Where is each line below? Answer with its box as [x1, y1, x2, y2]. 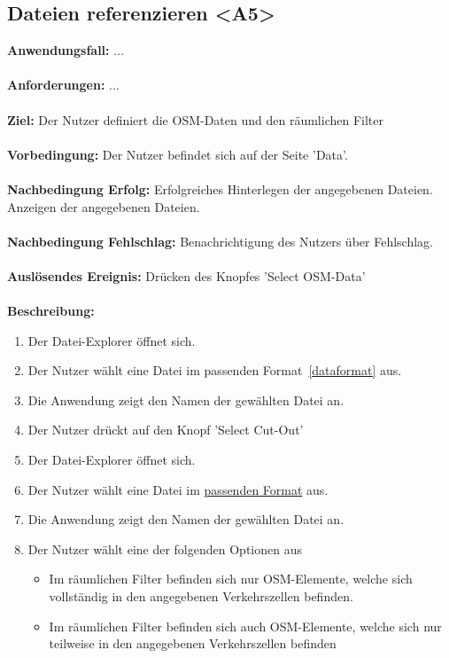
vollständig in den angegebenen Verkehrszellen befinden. [49, 587, 353, 606]
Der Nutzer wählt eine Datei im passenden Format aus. [27, 480, 329, 498]
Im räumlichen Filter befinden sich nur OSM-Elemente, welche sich [49, 569, 413, 588]
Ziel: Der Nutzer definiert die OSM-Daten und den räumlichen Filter [7, 110, 383, 129]
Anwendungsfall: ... [7, 41, 124, 59]
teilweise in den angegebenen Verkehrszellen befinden [49, 634, 337, 653]
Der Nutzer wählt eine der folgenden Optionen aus [27, 539, 302, 558]
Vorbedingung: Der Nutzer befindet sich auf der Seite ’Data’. [7, 145, 348, 163]
